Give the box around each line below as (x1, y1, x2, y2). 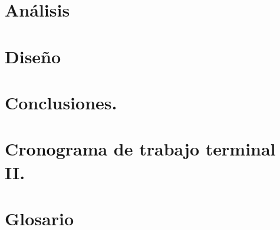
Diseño (5, 44, 61, 68)
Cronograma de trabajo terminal (5, 137, 276, 161)
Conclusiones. (5, 90, 117, 114)
